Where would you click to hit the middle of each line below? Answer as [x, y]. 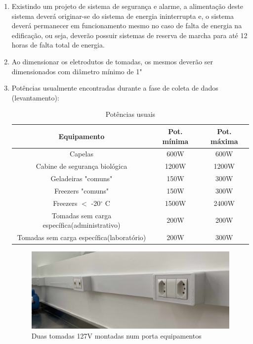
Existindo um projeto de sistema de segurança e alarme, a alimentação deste [127, 6]
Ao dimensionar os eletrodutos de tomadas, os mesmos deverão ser [112, 61]
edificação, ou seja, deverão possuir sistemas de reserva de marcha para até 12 [129, 35]
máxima [224, 141]
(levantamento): [35, 97]
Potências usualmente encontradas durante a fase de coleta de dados [115, 88]
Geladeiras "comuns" [82, 178]
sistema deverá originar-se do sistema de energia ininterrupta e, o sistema [123, 16]
